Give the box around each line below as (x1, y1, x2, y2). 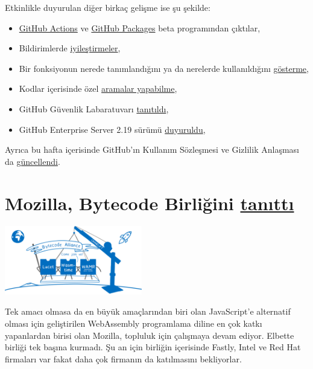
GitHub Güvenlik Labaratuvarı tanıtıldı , (19, 102, 169, 115)
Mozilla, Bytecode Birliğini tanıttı (5, 190, 294, 215)
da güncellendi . (5, 155, 60, 167)
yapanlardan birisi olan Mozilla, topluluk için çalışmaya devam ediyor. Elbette (5, 329, 294, 341)
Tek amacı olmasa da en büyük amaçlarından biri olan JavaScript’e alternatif (5, 305, 291, 318)
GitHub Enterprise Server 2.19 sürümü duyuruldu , (19, 123, 206, 135)
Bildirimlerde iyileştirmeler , (19, 42, 121, 54)
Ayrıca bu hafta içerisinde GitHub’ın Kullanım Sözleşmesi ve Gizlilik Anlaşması (5, 143, 299, 156)
